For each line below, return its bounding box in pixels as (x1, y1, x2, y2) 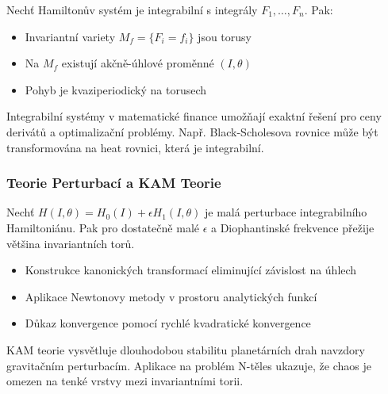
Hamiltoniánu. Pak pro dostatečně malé (6, 219, 199, 235)
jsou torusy (198, 28, 252, 44)
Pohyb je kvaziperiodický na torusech (25, 81, 207, 98)
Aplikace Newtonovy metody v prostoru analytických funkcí (25, 288, 317, 304)
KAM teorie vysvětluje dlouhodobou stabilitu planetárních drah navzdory (6, 341, 365, 358)
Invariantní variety (25, 28, 116, 44)
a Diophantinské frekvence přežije (211, 219, 375, 235)
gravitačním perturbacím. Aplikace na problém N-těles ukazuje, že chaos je (6, 357, 371, 373)
